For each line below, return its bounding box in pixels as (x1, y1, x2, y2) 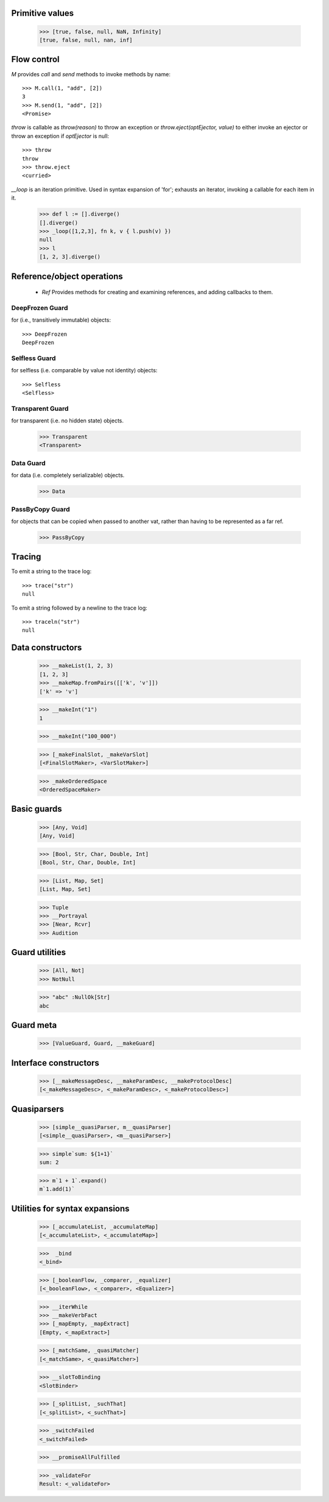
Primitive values (11, 8, 74, 18)
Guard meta (11, 1020, 57, 1031)
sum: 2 (39, 1159, 59, 1166)
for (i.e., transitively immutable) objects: (11, 316, 111, 323)
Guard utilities (11, 947, 66, 958)
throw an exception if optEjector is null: (11, 132, 110, 140)
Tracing (11, 552, 41, 562)
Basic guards (11, 804, 62, 814)
